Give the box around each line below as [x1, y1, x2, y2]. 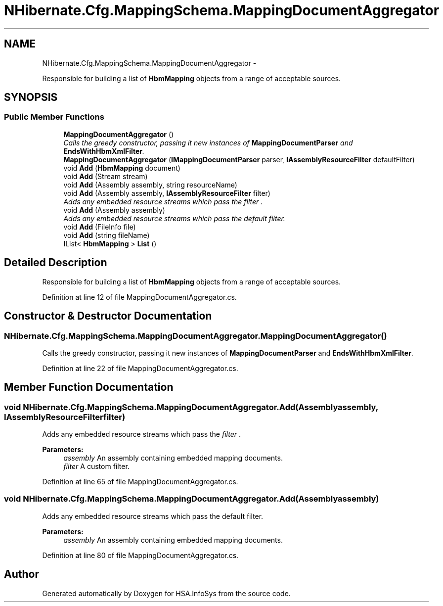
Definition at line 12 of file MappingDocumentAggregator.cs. [42, 292, 237, 301]
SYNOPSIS [4, 91, 58, 104]
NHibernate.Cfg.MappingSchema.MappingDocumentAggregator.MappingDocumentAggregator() [4, 330, 387, 341]
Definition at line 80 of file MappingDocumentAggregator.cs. [42, 551, 239, 559]
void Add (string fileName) [63, 231, 150, 239]
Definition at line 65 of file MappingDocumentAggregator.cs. [42, 477, 238, 486]
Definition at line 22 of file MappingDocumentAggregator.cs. [42, 364, 238, 373]
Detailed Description [4, 256, 107, 269]
